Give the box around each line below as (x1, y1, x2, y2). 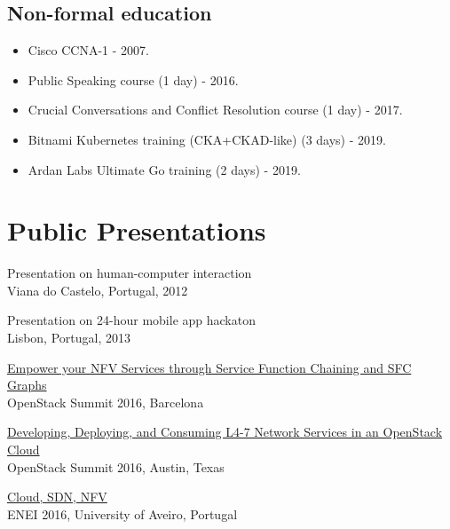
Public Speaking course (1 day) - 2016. (28, 70, 239, 89)
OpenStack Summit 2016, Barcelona (7, 392, 204, 411)
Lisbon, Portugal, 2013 (7, 328, 130, 347)
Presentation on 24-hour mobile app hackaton (7, 311, 256, 329)
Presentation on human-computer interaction (7, 264, 252, 282)
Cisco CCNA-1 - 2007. (28, 41, 149, 59)
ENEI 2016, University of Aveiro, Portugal (7, 504, 238, 523)
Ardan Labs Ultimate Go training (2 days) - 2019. (28, 160, 301, 178)
